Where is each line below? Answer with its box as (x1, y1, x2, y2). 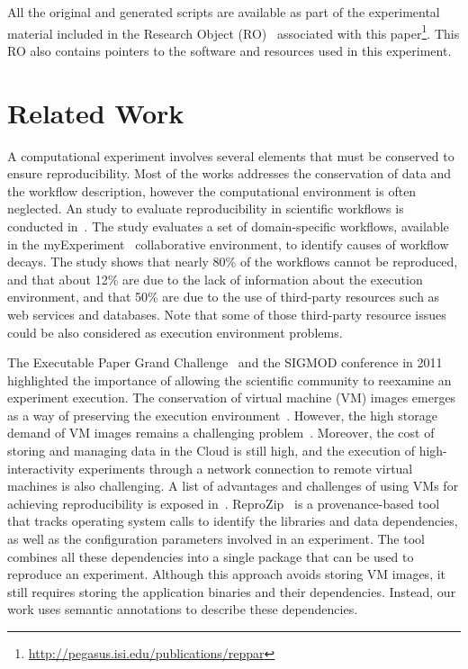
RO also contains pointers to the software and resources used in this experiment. (7, 41, 452, 59)
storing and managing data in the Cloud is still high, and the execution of (7, 441, 415, 460)
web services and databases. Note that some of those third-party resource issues (7, 304, 446, 323)
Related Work (7, 94, 184, 131)
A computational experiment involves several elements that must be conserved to (7, 146, 454, 165)
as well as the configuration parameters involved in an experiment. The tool (7, 529, 425, 548)
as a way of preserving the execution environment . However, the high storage (7, 405, 437, 424)
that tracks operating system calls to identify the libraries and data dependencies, (7, 511, 458, 530)
